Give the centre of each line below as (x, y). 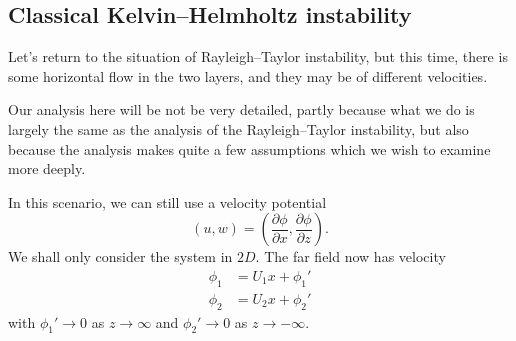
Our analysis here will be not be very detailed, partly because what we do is (241, 109)
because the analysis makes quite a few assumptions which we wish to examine (249, 148)
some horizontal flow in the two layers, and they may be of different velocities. (248, 75)
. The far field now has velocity (350, 256)
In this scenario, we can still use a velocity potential (167, 201)
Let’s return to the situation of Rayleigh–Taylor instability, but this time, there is (258, 56)
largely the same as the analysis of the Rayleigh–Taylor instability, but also (238, 128)
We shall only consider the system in (120, 256)
